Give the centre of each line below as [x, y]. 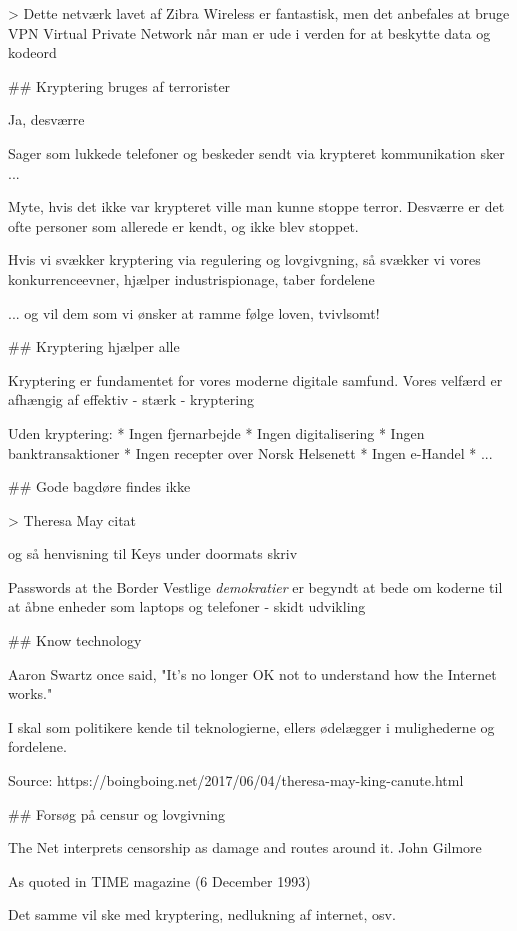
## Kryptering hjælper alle [94, 346]
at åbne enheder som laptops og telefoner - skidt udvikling [187, 606]
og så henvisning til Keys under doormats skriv [153, 553]
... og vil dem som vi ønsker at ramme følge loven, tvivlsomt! [194, 312]
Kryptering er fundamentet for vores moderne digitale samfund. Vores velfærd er [255, 379]
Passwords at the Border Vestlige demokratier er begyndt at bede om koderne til [255, 586]
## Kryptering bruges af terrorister [119, 85]
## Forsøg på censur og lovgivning [117, 813]
